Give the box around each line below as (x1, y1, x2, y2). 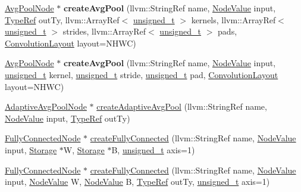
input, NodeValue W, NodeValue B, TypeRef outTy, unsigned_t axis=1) (5, 175, 270, 188)
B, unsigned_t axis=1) (111, 143, 195, 156)
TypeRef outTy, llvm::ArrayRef (5, 13, 120, 26)
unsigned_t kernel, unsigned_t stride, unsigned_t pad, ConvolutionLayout (5, 68, 278, 80)
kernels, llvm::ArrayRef (191, 13, 276, 26)
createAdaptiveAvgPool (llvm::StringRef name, (96, 100, 267, 113)
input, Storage (5, 143, 57, 156)
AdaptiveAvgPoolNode (5, 100, 87, 113)
